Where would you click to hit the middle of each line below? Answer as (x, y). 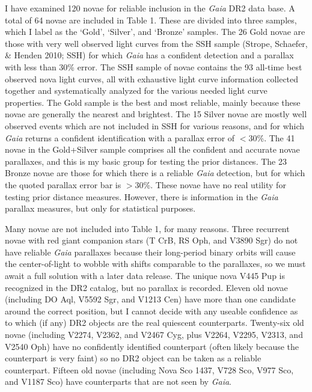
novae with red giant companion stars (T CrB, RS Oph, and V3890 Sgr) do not (151, 240)
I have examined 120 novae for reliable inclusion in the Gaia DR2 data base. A (150, 8)
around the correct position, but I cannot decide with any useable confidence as (151, 311)
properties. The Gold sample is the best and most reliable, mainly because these (153, 102)
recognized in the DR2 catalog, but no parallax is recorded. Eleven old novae (146, 287)
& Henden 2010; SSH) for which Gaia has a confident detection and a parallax (149, 55)
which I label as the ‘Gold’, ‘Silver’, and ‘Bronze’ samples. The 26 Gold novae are (155, 32)
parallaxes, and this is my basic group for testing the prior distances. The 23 (146, 161)
